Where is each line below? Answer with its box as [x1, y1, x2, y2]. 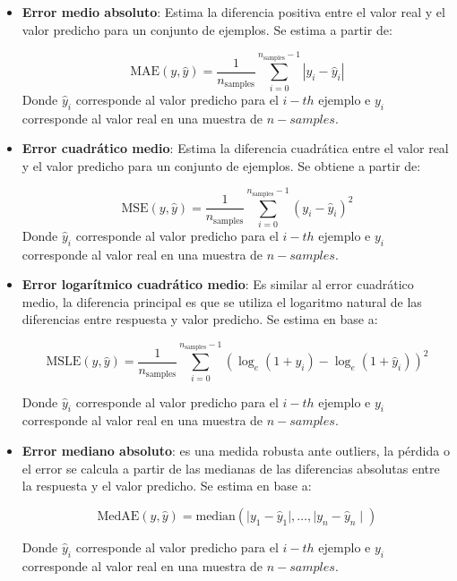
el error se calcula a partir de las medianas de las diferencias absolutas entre [22, 458, 440, 477]
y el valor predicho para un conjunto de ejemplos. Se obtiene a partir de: [22, 156, 421, 175]
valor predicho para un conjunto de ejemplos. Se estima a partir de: [22, 20, 392, 38]
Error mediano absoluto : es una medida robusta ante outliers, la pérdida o [22, 440, 450, 459]
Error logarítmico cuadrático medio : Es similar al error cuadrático [22, 275, 414, 294]
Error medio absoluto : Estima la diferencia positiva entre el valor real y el [22, 3, 445, 21]
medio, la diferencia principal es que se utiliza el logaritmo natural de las [22, 292, 422, 311]
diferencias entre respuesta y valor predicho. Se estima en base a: [22, 310, 378, 329]
